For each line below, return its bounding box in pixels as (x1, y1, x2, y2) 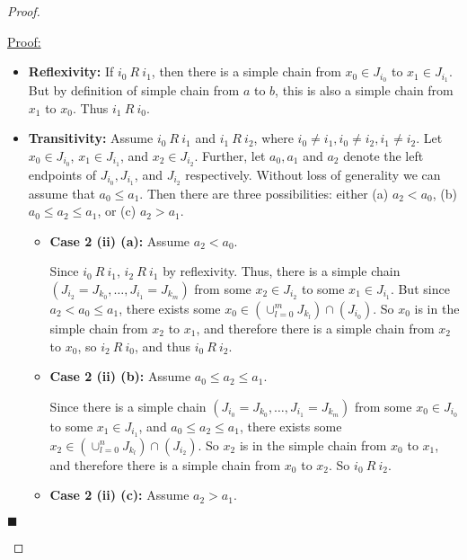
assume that (28, 183, 95, 202)
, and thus (135, 336, 190, 355)
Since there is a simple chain (49, 396, 207, 415)
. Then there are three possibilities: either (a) (139, 183, 389, 202)
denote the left (343, 146, 424, 164)
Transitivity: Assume (28, 129, 154, 147)
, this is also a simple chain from (275, 81, 454, 100)
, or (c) (97, 201, 137, 220)
